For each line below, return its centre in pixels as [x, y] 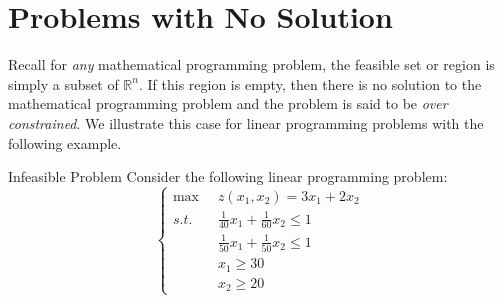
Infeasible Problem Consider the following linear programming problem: [228, 176]
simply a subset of [63, 83]
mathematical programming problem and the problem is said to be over [228, 103]
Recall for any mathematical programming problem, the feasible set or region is [251, 64]
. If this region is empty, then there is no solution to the [310, 83]
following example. [65, 142]
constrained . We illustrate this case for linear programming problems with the [246, 122]
